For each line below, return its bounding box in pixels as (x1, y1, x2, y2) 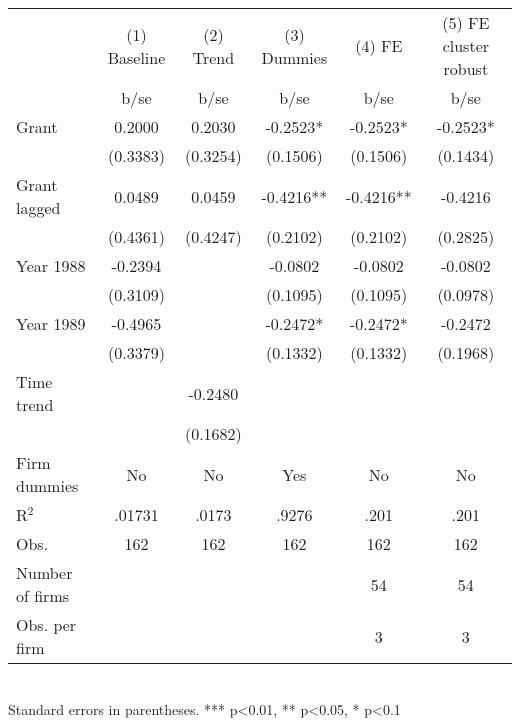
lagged (16, 196, 61, 219)
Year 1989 (16, 312, 86, 335)
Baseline (107, 45, 166, 69)
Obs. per (16, 613, 77, 636)
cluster (442, 34, 490, 57)
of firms (16, 584, 70, 607)
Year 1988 (16, 254, 86, 277)
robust (443, 57, 489, 80)
